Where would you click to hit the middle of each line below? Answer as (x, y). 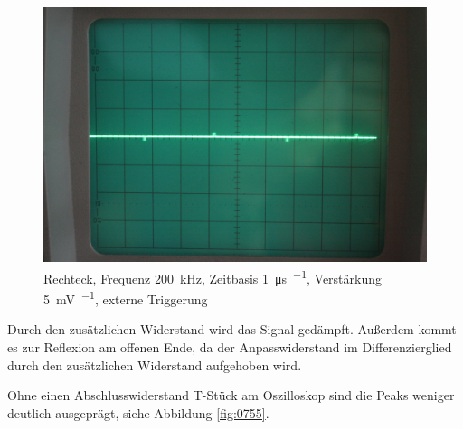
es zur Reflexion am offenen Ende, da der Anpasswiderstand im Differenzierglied (230, 347)
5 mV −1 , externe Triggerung (126, 298)
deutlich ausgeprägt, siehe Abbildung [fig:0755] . (138, 412)
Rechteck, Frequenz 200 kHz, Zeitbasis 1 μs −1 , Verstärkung (213, 276)
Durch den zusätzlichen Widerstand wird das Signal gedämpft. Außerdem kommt (232, 329)
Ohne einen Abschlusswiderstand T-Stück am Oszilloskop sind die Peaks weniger (231, 395)
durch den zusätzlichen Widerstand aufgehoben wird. (155, 364)
